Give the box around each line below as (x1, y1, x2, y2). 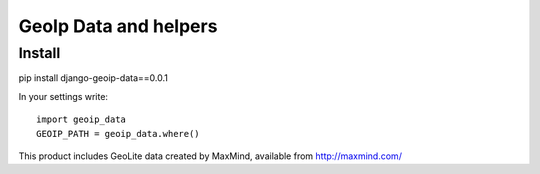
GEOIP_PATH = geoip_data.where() (36, 128, 200, 139)
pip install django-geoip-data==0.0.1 (18, 72, 169, 84)
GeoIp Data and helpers (18, 15, 218, 37)
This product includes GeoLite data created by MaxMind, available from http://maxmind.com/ (18, 150, 402, 162)
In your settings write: (18, 90, 109, 102)
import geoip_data (36, 114, 127, 125)
